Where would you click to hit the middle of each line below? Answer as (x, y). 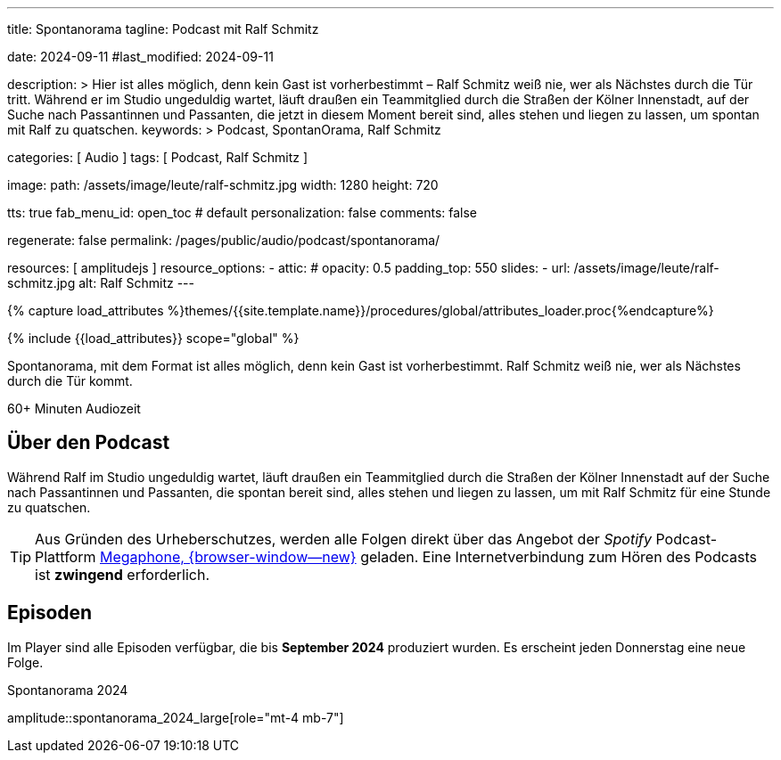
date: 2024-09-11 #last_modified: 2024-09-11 (140, 57)
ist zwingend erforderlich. (123, 574)
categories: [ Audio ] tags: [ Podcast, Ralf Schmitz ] (158, 157)
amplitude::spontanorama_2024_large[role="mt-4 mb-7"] (176, 717)
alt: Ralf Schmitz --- (136, 283)
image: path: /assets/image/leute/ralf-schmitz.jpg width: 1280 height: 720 (223, 185)
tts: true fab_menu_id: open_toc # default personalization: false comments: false (243, 212)
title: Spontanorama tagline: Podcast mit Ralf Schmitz (163, 29)
